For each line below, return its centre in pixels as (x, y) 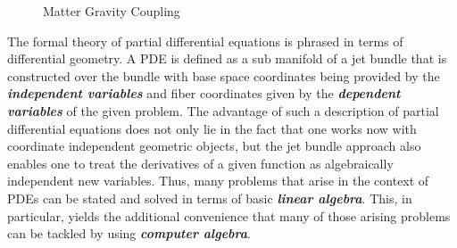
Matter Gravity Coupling (112, 11)
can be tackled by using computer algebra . (129, 233)
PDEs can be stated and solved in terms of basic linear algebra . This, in (210, 198)
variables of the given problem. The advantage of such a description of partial (223, 110)
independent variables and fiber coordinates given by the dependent (204, 93)
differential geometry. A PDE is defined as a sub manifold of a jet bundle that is (227, 58)
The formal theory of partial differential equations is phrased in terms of (205, 41)
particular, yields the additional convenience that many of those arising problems (229, 215)
